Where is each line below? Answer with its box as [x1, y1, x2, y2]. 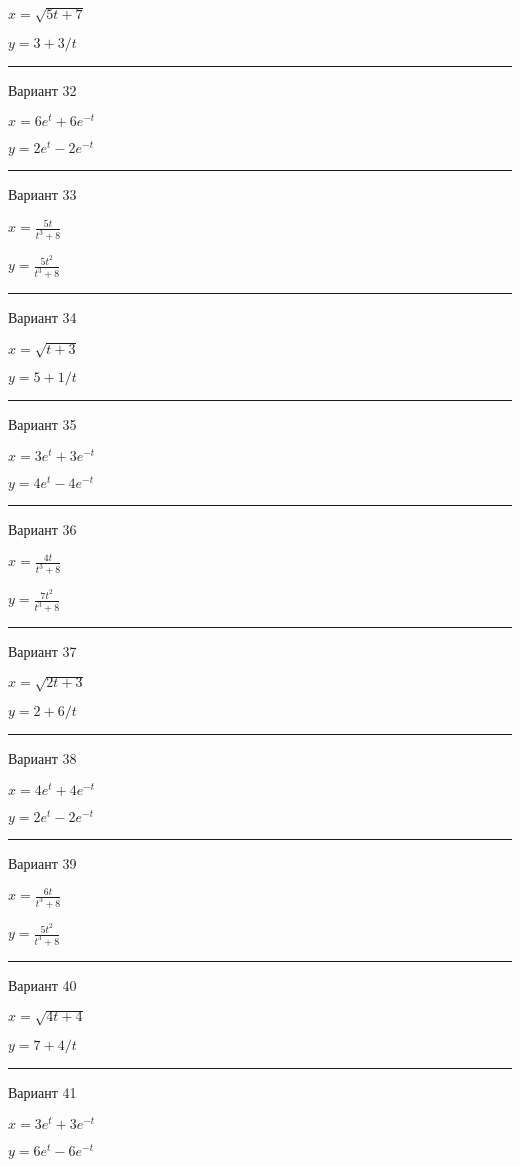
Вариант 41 [8, 1082, 77, 1103]
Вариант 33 [8, 184, 77, 205]
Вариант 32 [8, 79, 77, 100]
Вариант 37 [8, 641, 77, 662]
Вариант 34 [8, 307, 77, 328]
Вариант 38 [8, 748, 77, 769]
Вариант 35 [8, 414, 77, 435]
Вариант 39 [8, 852, 77, 873]
